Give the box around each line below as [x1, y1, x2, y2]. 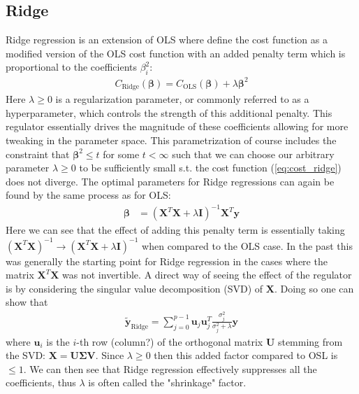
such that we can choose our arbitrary [172, 146, 335, 161]
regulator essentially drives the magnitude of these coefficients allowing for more [6, 119, 349, 134]
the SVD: [6, 348, 45, 363]
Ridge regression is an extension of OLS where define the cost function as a [6, 32, 328, 47]
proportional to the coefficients [6, 59, 137, 74]
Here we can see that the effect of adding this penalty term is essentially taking [6, 223, 345, 237]
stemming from [277, 334, 343, 349]
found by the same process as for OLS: [6, 188, 171, 202]
